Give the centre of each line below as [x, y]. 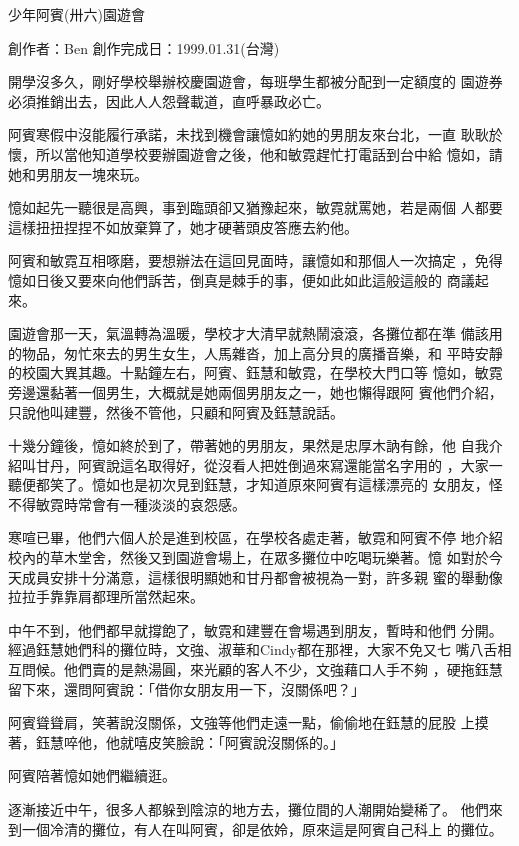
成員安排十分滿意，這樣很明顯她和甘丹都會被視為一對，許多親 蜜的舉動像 [262, 576]
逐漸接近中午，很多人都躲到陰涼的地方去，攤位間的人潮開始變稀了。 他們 [248, 809]
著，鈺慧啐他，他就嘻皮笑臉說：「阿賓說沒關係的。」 [176, 741]
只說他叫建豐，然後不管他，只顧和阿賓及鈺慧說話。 [176, 411]
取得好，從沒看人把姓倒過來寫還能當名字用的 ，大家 [318, 464]
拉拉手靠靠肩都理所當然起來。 [106, 596]
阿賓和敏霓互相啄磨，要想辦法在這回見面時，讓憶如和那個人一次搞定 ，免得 [255, 260]
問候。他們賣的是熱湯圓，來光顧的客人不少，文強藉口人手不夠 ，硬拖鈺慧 [262, 669]
